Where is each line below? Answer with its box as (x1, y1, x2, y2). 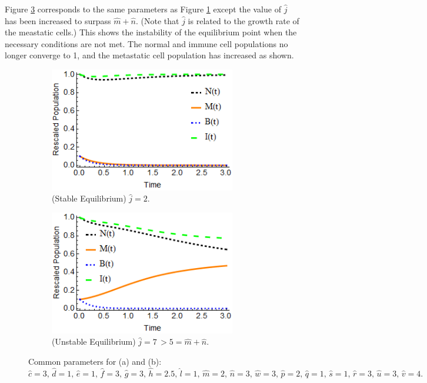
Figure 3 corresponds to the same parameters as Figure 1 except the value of (5, 3, 281, 15)
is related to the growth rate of (188, 14, 299, 27)
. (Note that (136, 14, 179, 27)
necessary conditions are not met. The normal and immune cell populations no (5, 37, 288, 49)
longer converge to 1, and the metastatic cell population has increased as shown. (5, 49, 294, 61)
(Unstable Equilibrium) (52, 335, 136, 348)
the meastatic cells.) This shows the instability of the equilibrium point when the (5, 26, 297, 38)
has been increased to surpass (5, 14, 111, 27)
